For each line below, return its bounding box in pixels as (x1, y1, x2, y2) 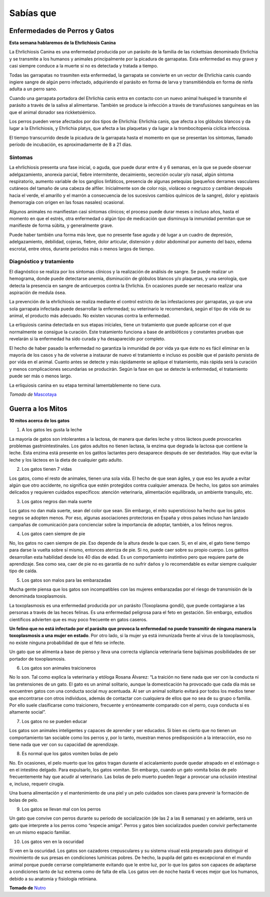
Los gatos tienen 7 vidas (21, 466, 72, 472)
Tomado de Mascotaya (9, 391, 57, 397)
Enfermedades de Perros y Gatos (9, 26, 114, 35)
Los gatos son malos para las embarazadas (21, 577, 111, 583)
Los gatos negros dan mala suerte (21, 498, 92, 504)
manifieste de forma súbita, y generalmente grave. (9, 222, 113, 228)
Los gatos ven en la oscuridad (21, 839, 84, 845)
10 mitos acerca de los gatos (9, 417, 70, 423)
